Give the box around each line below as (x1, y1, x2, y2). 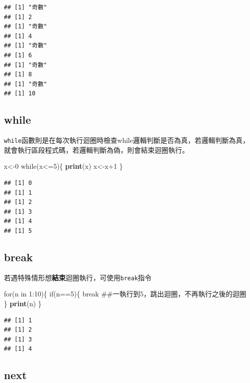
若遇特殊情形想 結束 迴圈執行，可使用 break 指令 (4, 272, 152, 282)
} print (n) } (4, 298, 42, 308)
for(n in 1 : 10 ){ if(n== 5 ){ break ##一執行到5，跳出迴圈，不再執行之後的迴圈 (4, 289, 247, 299)
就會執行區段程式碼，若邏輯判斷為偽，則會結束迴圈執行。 (4, 144, 189, 155)
